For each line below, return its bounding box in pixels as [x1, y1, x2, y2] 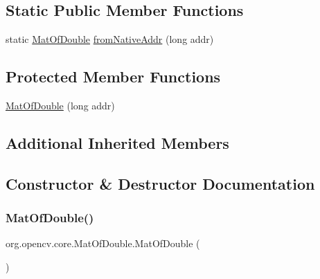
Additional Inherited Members [6, 132, 229, 153]
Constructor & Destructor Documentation [6, 172, 315, 194]
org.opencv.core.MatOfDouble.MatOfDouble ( [6, 236, 200, 251]
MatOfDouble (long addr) [6, 98, 115, 112]
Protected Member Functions [6, 66, 221, 87]
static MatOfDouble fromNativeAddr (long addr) [6, 32, 214, 46]
